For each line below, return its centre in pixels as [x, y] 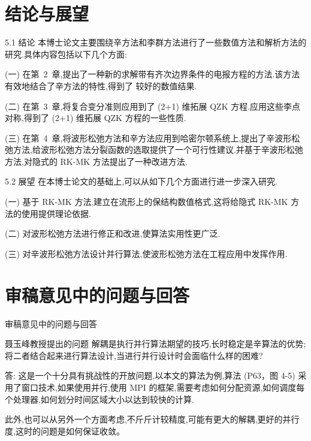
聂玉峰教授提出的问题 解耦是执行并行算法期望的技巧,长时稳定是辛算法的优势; [155, 344]
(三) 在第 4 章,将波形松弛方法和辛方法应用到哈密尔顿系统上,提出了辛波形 [148, 138]
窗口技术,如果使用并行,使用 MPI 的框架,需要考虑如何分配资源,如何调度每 [163, 387]
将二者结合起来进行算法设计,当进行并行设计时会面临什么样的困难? [134, 355]
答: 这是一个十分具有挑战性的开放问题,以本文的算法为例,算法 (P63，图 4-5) [150, 375]
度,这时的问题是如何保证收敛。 [65, 431]
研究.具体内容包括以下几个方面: [66, 54]
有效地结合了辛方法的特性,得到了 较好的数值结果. [101, 85]
